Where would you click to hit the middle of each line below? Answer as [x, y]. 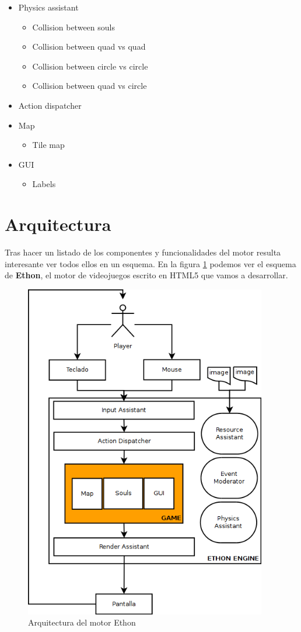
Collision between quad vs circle [90, 86]
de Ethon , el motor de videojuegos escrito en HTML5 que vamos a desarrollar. [146, 275]
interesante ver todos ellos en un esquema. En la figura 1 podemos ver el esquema [150, 263]
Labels [44, 184]
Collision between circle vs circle [90, 66]
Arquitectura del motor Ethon [82, 622]
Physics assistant [48, 7]
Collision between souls [73, 27]
